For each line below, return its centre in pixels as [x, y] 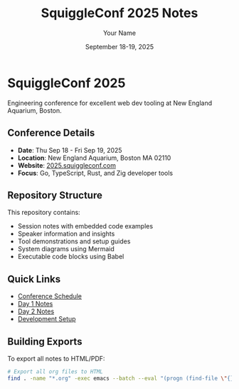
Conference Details [51, 133]
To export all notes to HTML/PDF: [56, 358]
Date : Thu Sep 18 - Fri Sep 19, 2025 [70, 150]
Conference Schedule [50, 296]
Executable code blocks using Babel [71, 257]
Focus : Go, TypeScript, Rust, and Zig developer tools [95, 173]
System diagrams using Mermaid [66, 249]
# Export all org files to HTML [55, 372]
